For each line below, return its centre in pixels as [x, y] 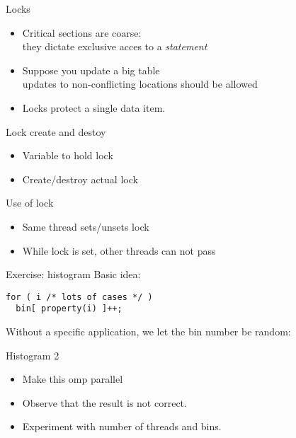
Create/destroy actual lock [80, 179]
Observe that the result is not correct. [104, 402]
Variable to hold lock [68, 155]
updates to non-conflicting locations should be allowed [140, 84]
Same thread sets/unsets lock [86, 226]
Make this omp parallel [73, 379]
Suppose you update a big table [91, 70]
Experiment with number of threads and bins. [122, 426]
